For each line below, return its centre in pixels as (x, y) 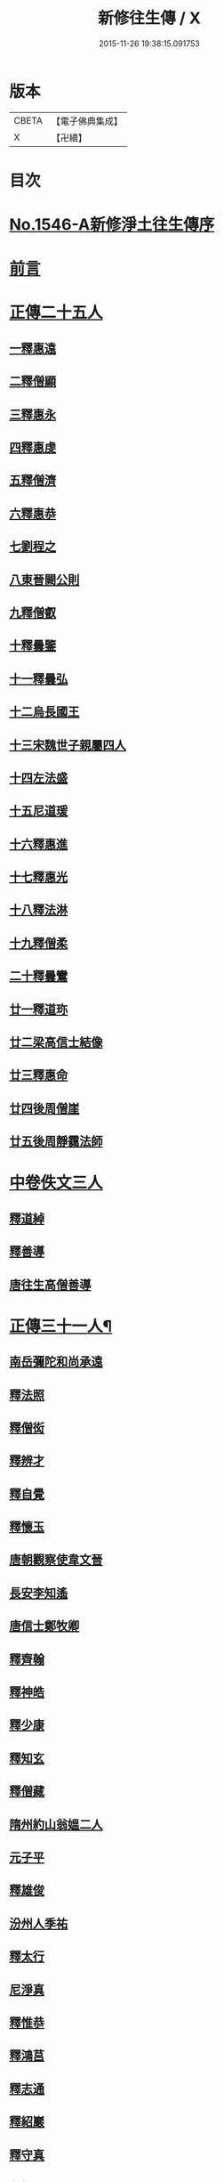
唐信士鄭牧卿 (44, 1626)
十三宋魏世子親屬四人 (68, 745)
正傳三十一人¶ (61, 1326)
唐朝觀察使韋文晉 (56, 1560)
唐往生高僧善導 (50, 1284)
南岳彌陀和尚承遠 (56, 1362)
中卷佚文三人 (56, 1183)
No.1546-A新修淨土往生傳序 (112, 225)
